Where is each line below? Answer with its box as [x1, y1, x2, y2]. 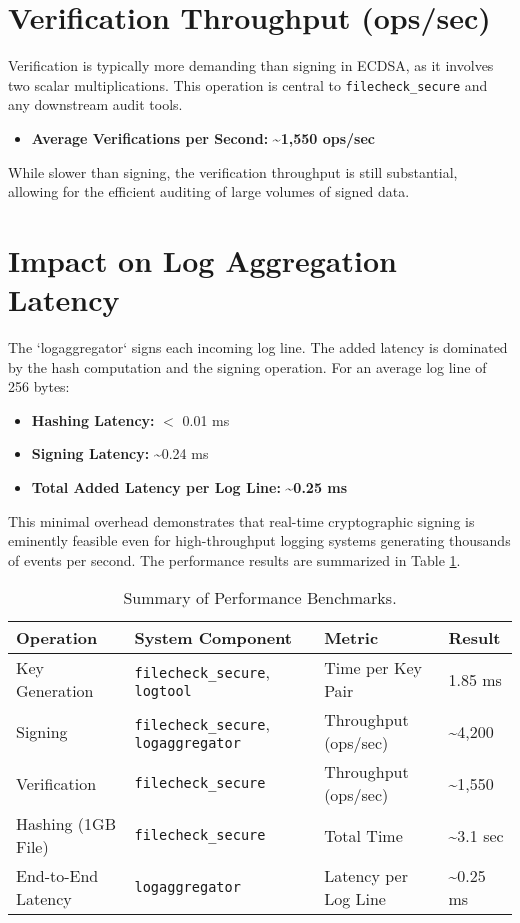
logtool [134, 682, 192, 699]
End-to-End [16, 864, 99, 888]
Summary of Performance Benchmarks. [123, 586, 397, 610]
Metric [324, 626, 379, 650]
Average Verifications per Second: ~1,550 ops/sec [31, 127, 375, 148]
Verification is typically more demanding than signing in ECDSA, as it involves [8, 55, 494, 76]
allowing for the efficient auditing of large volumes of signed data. [8, 181, 410, 202]
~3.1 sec [448, 823, 504, 847]
